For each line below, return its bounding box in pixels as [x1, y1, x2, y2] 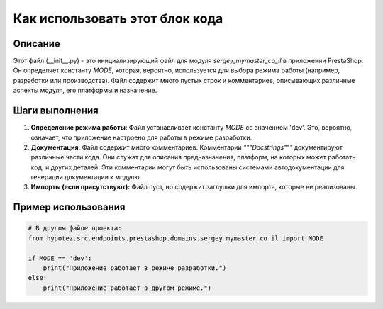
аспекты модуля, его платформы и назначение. [13, 86, 157, 95]
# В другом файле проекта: [28, 224, 122, 232]
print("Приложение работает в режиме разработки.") [43, 264, 227, 272]
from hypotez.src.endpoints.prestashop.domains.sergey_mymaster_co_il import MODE [28, 234, 324, 242]
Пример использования [13, 201, 126, 213]
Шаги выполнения [13, 105, 99, 117]
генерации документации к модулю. [30, 173, 142, 181]
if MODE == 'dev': [28, 254, 92, 262]
